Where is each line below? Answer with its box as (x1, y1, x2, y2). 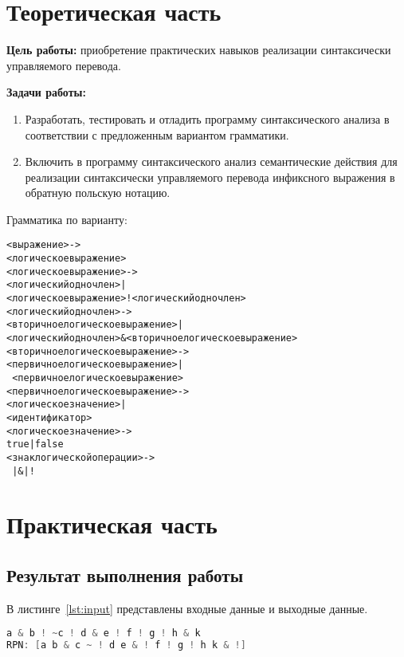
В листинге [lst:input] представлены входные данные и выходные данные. (6, 600, 368, 616)
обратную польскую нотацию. (25, 184, 171, 201)
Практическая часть (6, 508, 218, 541)
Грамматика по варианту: (6, 210, 127, 227)
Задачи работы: (6, 84, 86, 100)
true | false (6, 439, 64, 450)
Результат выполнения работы (6, 563, 244, 588)
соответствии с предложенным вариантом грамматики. (25, 126, 289, 143)
